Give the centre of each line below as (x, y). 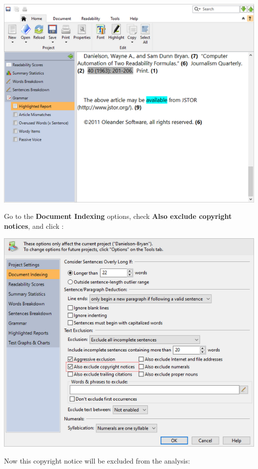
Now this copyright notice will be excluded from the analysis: (97, 461)
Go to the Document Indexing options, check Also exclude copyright (118, 216)
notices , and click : (34, 226)
